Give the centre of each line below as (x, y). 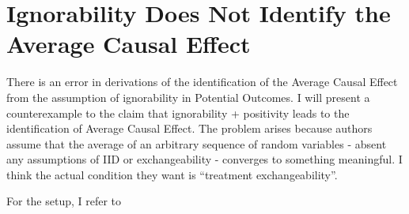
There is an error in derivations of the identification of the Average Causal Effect (202, 82)
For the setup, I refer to (64, 201)
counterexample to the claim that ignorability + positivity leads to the (178, 113)
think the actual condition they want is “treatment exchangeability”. (172, 174)
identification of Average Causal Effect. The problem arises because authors (189, 128)
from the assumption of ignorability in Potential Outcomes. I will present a (188, 97)
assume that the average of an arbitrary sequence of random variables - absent (197, 143)
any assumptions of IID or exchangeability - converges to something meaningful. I (204, 159)
